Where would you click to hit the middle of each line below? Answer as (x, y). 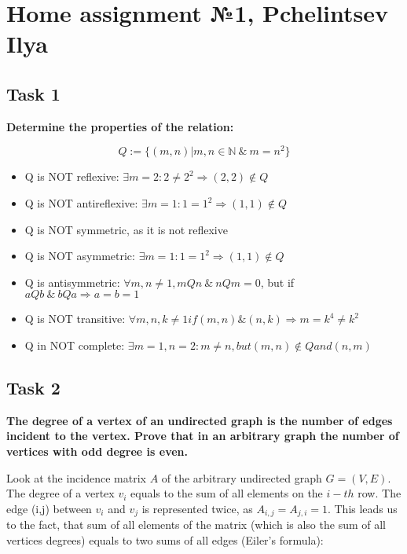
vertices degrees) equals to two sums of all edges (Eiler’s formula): (165, 539)
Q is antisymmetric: (72, 282)
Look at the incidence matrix (76, 477)
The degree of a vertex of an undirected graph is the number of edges (200, 420)
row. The (379, 493)
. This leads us (362, 508)
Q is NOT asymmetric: (80, 256)
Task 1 (33, 93)
